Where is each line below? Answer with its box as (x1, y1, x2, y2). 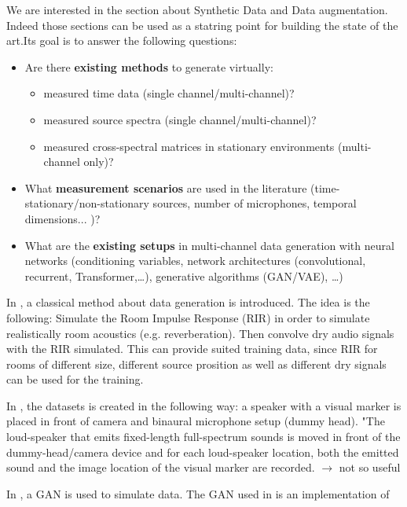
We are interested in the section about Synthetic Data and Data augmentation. (6, 2, 388, 17)
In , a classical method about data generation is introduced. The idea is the (6, 294, 370, 310)
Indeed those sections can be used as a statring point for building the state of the (6, 17, 398, 33)
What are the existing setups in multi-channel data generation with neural (24, 237, 394, 253)
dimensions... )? (24, 210, 101, 226)
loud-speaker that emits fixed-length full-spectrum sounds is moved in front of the (6, 428, 401, 445)
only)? (83, 153, 114, 170)
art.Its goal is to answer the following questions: (6, 32, 237, 49)
